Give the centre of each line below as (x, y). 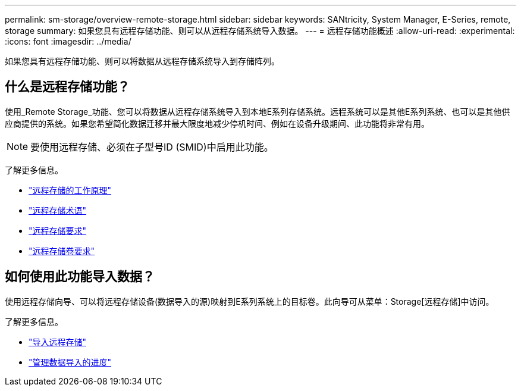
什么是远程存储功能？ (67, 87)
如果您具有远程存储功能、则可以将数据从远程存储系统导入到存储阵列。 (142, 61)
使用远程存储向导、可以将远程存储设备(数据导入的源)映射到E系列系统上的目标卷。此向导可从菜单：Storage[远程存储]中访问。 (249, 301)
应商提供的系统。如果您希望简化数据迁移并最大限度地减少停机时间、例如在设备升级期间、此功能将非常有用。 (217, 123)
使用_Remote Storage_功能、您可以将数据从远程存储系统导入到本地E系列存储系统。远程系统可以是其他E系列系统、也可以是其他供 (258, 111)
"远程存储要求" (58, 230)
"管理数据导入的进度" (70, 362)
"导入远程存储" (58, 342)
